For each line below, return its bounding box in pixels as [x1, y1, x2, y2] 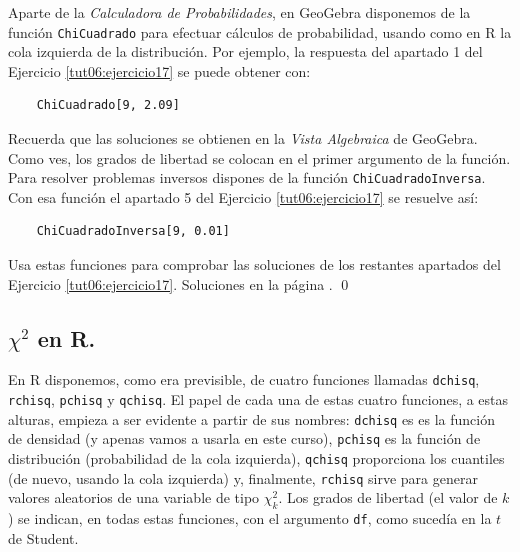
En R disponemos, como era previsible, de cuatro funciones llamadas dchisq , [8, 369, 480, 390]
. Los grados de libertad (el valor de [278, 487, 498, 508]
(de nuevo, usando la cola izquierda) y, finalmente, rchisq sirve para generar [8, 467, 478, 488]
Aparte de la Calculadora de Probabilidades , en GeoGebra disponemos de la [8, 2, 471, 22]
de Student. [8, 527, 79, 548]
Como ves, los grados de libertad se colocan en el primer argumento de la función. [8, 147, 511, 168]
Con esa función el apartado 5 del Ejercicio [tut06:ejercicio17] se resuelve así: [8, 186, 479, 207]
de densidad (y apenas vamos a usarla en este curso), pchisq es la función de [8, 428, 481, 449]
